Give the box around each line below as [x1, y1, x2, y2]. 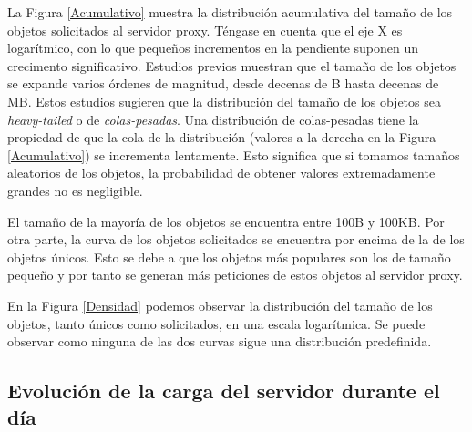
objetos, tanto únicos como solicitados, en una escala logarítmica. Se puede [7, 314, 426, 333]
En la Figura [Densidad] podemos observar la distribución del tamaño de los [7, 295, 433, 314]
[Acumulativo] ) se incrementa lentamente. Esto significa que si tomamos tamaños [7, 145, 460, 164]
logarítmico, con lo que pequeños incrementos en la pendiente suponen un [7, 38, 419, 57]
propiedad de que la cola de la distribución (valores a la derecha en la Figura [7, 128, 436, 147]
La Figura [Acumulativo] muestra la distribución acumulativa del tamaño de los [7, 3, 453, 21]
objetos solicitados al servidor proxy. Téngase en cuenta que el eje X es [7, 20, 403, 39]
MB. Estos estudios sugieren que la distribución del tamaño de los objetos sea [7, 91, 441, 110]
